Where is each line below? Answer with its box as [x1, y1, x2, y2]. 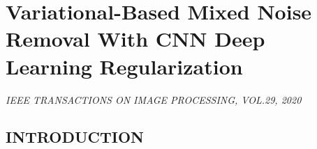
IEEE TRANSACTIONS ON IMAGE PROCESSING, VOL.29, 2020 [6, 92, 302, 107]
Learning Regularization [6, 52, 243, 80]
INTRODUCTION [6, 126, 145, 148]
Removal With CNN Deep [6, 24, 265, 53]
